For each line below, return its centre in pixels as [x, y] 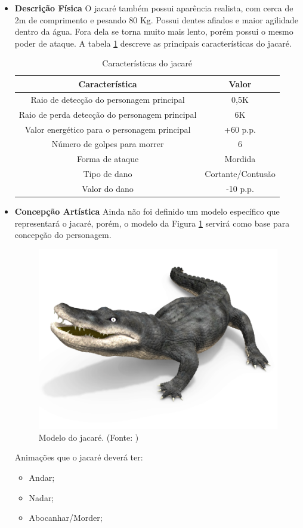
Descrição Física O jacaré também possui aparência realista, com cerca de [154, 8]
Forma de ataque [108, 159]
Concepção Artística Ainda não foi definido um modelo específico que [147, 211]
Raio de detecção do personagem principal [108, 99]
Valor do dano [108, 188]
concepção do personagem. [63, 235]
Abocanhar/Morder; [66, 518]
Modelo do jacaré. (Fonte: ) [89, 437]
